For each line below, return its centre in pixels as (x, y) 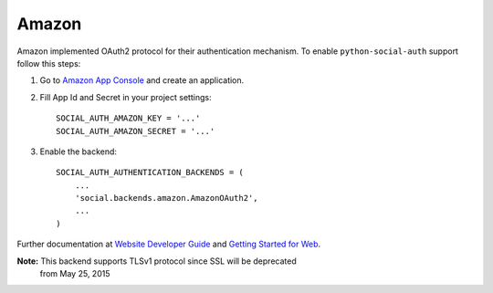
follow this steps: (49, 63)
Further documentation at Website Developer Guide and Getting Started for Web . (169, 244)
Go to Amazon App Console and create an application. (142, 80)
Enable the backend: (79, 152)
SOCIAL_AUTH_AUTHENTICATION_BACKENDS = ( (150, 173)
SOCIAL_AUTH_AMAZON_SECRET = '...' (136, 131)
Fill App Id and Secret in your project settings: (126, 97)
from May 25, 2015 (75, 274)
